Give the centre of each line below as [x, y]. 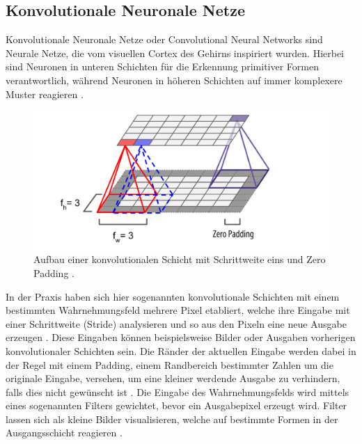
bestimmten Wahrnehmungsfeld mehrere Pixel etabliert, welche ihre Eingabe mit [178, 310]
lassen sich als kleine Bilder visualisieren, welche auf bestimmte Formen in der [172, 419]
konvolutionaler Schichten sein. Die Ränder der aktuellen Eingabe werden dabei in [181, 350]
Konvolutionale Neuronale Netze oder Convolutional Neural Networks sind [164, 39]
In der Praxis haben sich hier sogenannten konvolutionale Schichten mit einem [173, 296]
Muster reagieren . [45, 94]
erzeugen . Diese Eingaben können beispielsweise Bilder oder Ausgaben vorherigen [181, 337]
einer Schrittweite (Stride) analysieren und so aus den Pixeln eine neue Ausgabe [176, 323]
